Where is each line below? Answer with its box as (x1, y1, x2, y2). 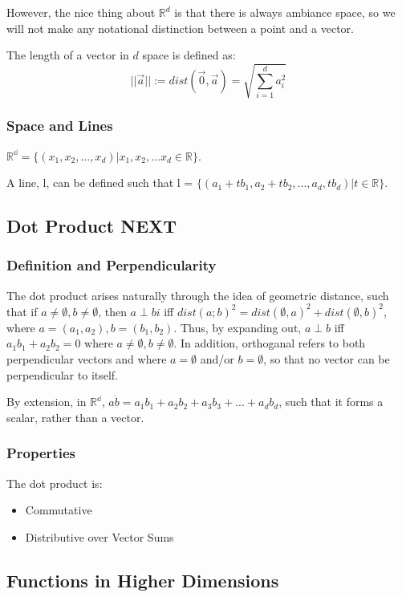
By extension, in (6, 393, 87, 410)
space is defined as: (142, 47, 236, 63)
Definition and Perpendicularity (6, 255, 217, 275)
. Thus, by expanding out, (173, 319, 302, 335)
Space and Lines (6, 116, 113, 136)
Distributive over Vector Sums (25, 528, 174, 545)
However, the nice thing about (6, 4, 156, 20)
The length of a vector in (6, 47, 129, 63)
